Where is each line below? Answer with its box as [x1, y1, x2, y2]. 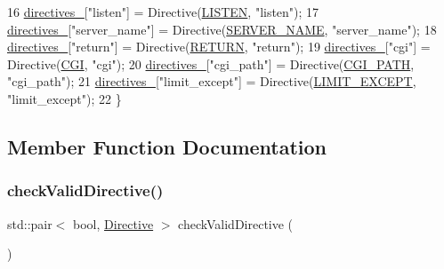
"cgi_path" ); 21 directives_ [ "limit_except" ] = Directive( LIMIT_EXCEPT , [7, 72, 416, 91]
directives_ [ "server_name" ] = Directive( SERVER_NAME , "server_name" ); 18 [7, 20, 437, 38]
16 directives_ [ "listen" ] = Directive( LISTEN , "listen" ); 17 [7, 3, 319, 20]
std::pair [7, 214, 52, 233]
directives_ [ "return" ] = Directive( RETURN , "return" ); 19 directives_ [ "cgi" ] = [7, 37, 431, 56]
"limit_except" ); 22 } [7, 89, 122, 107]
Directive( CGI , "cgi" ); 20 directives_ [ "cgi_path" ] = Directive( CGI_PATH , [7, 54, 415, 73]
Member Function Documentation [7, 132, 327, 160]
